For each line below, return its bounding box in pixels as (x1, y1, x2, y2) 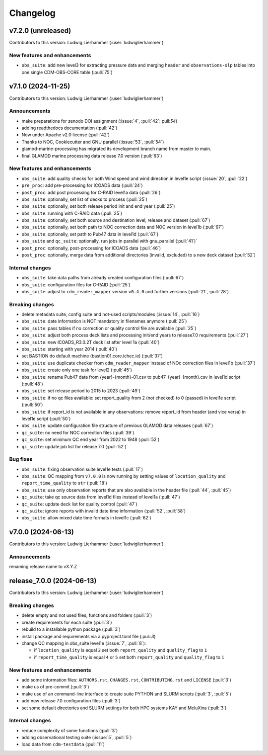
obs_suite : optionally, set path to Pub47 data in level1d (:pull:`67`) (21, 231, 159, 237)
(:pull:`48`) (21, 381, 43, 387)
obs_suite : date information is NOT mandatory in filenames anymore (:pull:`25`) (21, 318, 187, 324)
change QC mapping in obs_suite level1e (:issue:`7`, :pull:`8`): (21, 640, 146, 646)
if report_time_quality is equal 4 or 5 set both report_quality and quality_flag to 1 (34, 654, 224, 660)
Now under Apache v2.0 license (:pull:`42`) (21, 132, 110, 138)
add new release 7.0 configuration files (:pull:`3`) (21, 698, 121, 704)
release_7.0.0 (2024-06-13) (9, 577, 97, 585)
